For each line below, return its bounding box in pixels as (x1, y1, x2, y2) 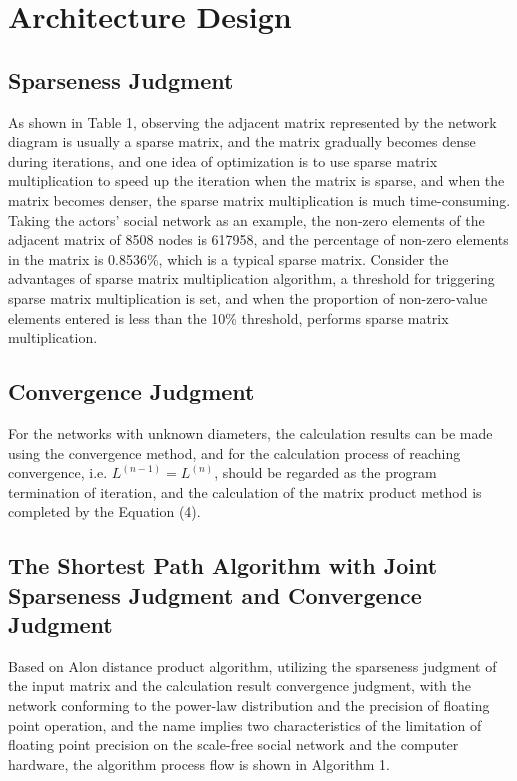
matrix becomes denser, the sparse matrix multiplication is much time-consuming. (8, 189, 511, 210)
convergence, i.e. (8, 462, 108, 483)
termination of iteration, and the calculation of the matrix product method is (8, 481, 482, 502)
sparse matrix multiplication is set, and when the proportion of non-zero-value (8, 287, 488, 308)
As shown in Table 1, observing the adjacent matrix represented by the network (8, 111, 497, 132)
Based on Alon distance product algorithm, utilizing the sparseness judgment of (8, 655, 497, 676)
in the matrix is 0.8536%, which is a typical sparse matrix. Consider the (8, 248, 449, 269)
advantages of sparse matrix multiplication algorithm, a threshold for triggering (8, 268, 495, 289)
